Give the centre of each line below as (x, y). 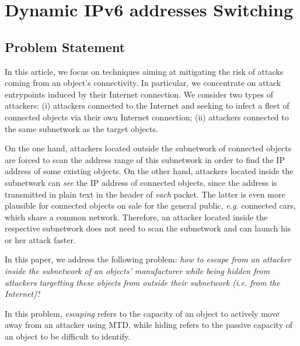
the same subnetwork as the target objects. (81, 128)
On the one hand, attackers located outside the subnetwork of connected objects (148, 148)
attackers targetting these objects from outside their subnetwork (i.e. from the (142, 282)
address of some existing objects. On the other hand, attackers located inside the (149, 171)
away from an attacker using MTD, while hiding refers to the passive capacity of (149, 325)
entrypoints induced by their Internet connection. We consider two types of (139, 94)
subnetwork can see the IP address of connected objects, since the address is (141, 182)
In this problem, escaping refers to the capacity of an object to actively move (142, 313)
